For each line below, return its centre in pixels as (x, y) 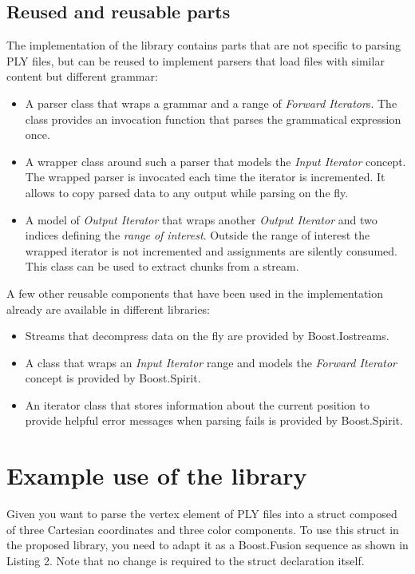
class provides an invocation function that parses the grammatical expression (213, 119)
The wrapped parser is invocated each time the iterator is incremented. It (205, 177)
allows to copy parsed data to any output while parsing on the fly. (187, 192)
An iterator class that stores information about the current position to (197, 404)
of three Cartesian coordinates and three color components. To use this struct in (203, 529)
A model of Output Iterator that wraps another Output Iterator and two (201, 219)
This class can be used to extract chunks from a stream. (162, 266)
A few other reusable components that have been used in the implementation (195, 293)
